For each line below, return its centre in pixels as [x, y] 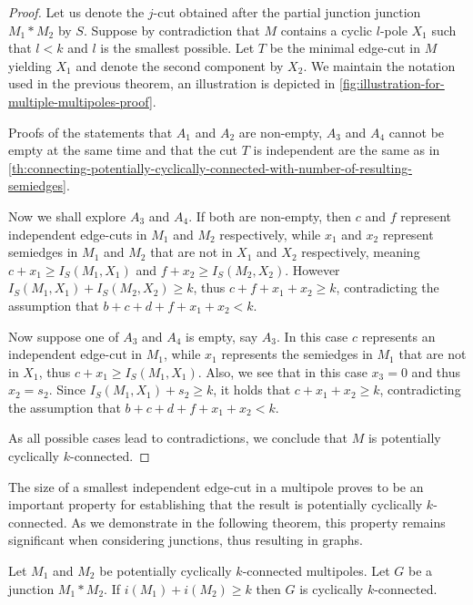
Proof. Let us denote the [76, 12]
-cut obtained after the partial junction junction [287, 12]
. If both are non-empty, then [270, 215]
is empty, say [222, 336]
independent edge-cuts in [78, 234]
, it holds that [252, 390]
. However [312, 269]
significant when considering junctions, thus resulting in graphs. [186, 540]
